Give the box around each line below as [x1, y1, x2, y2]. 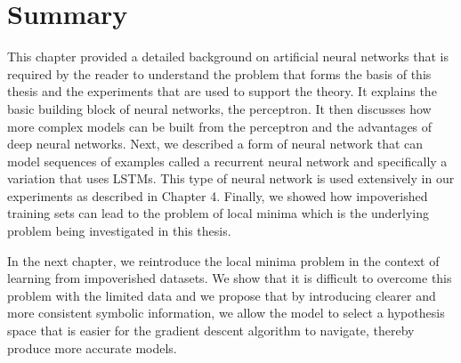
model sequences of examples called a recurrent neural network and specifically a [7, 151, 448, 170]
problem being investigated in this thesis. [7, 222, 231, 240]
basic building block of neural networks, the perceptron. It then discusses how [7, 99, 432, 117]
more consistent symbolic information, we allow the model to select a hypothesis [7, 303, 445, 322]
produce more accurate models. [7, 338, 177, 357]
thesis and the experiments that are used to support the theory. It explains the [7, 82, 437, 101]
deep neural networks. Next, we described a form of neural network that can [7, 134, 424, 153]
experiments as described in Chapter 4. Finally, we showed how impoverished [7, 186, 428, 205]
